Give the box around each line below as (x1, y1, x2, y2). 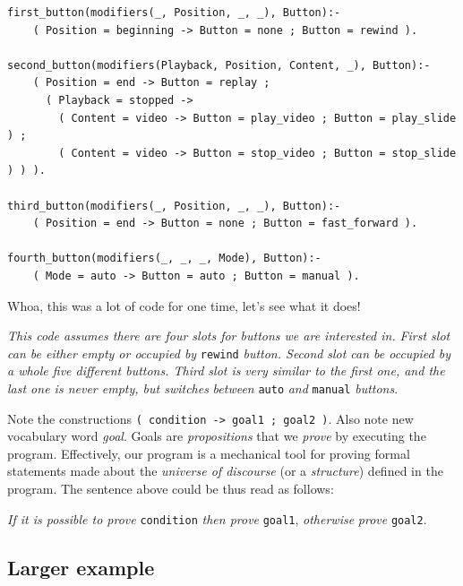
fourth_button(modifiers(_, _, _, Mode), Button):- (7, 252, 322, 265)
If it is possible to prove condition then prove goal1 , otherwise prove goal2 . (7, 509, 427, 528)
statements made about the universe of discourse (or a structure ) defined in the (7, 461, 443, 480)
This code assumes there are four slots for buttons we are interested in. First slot (7, 326, 450, 345)
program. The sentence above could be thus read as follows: (7, 479, 334, 498)
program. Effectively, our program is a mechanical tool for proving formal (7, 444, 410, 462)
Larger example (7, 553, 155, 581)
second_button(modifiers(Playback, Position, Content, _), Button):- (7, 58, 431, 72)
